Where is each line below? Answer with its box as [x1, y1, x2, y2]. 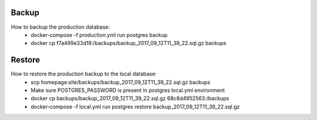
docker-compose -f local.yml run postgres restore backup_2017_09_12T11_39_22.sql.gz [31, 103, 240, 110]
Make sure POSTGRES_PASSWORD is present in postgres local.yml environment [31, 87, 225, 94]
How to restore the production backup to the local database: [11, 70, 157, 77]
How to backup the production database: [11, 23, 110, 30]
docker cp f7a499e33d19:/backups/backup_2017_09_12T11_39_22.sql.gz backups [31, 40, 227, 47]
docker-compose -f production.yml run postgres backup [31, 31, 168, 38]
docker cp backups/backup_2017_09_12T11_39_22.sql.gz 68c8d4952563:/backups [31, 95, 230, 102]
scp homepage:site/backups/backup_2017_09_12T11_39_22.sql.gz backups [31, 78, 211, 85]
